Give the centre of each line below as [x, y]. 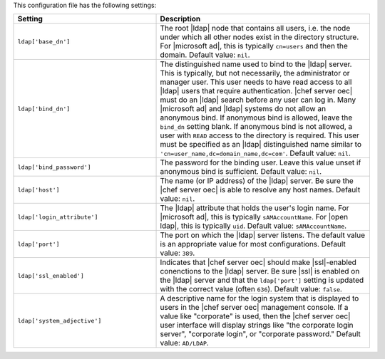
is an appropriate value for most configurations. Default [253, 244]
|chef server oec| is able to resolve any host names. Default [260, 190]
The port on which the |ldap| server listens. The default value [262, 235]
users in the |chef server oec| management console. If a [254, 308]
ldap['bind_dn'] [44, 109]
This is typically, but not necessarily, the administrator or [255, 73]
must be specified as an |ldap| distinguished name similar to [261, 145]
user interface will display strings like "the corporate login [257, 326]
